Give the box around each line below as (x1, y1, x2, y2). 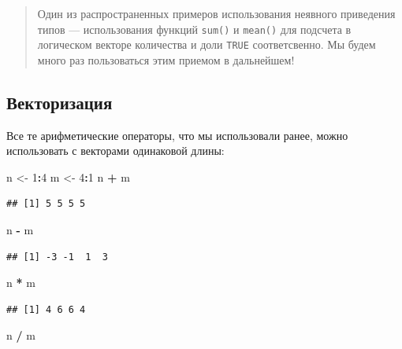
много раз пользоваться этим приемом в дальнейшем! (37, 51, 295, 68)
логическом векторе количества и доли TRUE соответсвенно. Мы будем (37, 36, 376, 53)
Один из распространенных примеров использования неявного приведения (37, 6, 396, 21)
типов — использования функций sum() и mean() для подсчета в (37, 20, 352, 37)
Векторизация (6, 90, 113, 114)
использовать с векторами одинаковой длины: (6, 142, 225, 159)
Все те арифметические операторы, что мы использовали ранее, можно (6, 127, 348, 143)
